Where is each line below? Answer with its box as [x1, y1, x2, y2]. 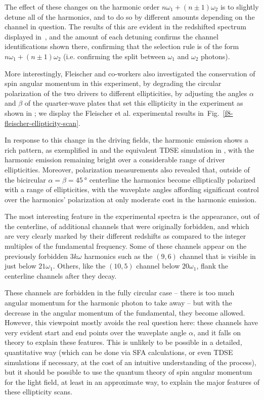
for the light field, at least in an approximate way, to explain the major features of [5, 376, 259, 387]
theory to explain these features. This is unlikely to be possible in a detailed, [5, 337, 242, 347]
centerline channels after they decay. [5, 270, 117, 281]
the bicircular [5, 174, 46, 185]
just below [5, 260, 36, 271]
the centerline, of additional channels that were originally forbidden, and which [5, 220, 249, 231]
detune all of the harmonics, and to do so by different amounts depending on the [5, 11, 255, 22]
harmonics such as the [84, 250, 153, 261]
